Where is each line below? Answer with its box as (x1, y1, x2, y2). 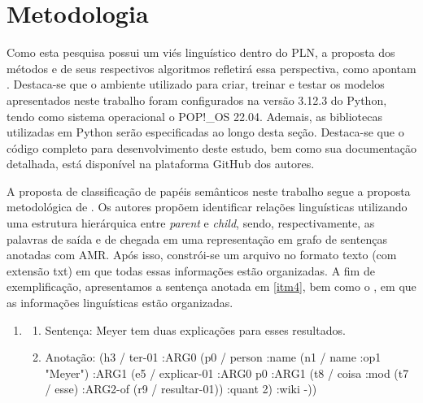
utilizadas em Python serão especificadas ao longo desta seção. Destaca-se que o (7, 123, 404, 141)
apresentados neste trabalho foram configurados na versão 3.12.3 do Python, (7, 91, 387, 108)
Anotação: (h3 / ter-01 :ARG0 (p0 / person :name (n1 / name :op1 (45, 349, 382, 366)
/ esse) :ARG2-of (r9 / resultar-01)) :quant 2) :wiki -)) (45, 380, 317, 397)
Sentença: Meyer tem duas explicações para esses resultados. (45, 321, 346, 338)
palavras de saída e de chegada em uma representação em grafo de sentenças (7, 230, 387, 247)
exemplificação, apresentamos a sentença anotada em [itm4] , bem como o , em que (7, 278, 416, 295)
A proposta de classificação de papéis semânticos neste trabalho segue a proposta (7, 182, 411, 199)
